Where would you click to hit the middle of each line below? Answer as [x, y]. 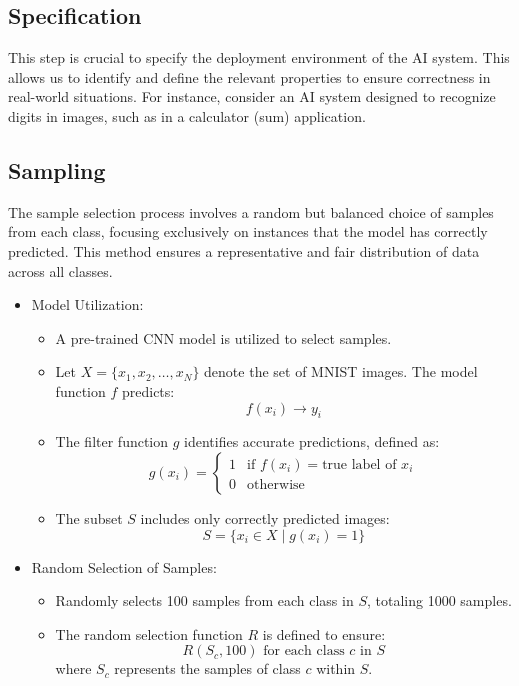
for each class [304, 651]
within [336, 668]
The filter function [112, 441]
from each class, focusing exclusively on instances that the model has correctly [248, 231]
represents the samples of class [207, 668]
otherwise [276, 484]
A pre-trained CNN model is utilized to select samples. [223, 337]
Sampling [57, 169]
